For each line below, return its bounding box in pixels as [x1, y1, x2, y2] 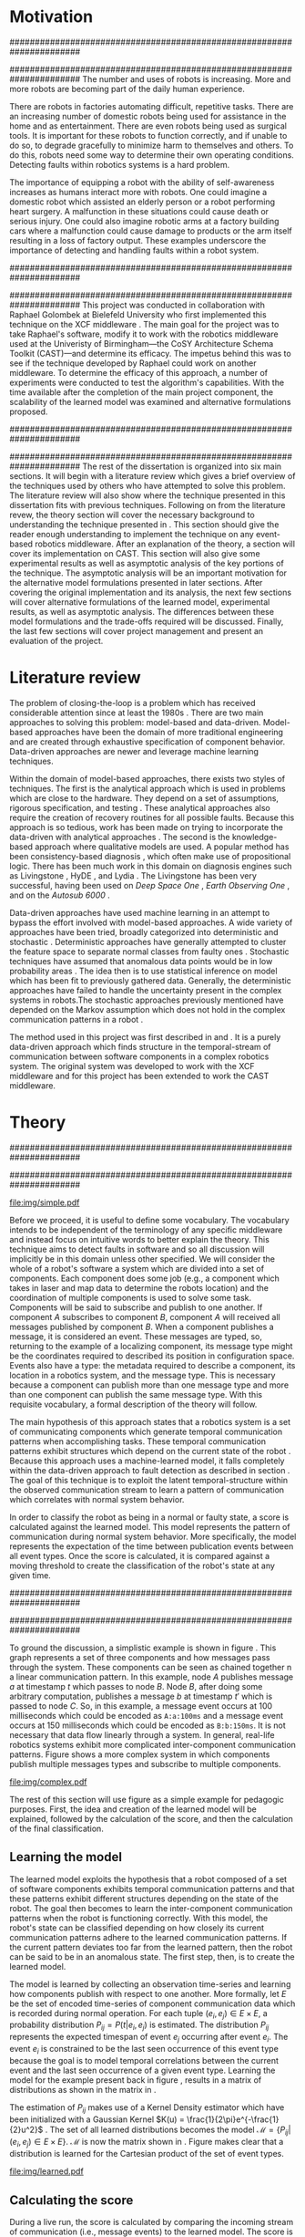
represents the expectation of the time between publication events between [9, 1540, 294, 1552]
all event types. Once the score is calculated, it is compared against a [9, 1550, 270, 1561]
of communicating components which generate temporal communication [9, 1426, 283, 1437]
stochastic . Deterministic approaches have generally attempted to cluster [9, 936, 287, 947]
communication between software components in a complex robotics [9, 1051, 269, 1062]
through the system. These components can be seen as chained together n [9, 1661, 292, 1672]
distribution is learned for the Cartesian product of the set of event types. [9, 2149, 284, 2159]
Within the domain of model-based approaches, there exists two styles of [9, 773, 286, 784]
